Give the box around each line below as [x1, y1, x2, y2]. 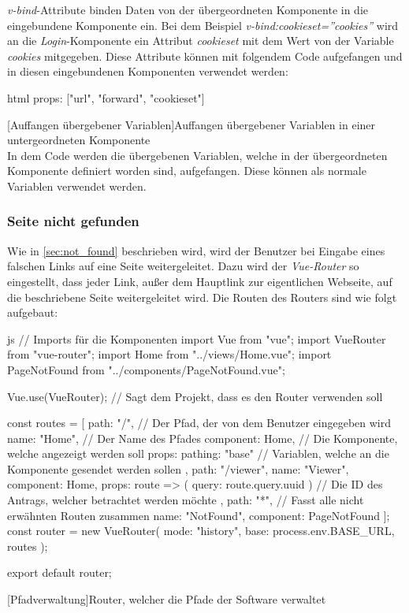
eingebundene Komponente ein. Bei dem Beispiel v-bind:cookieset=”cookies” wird [7, 17, 399, 33]
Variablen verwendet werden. [7, 177, 147, 194]
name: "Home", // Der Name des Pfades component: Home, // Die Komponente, [7, 429, 398, 446]
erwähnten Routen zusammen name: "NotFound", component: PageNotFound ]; [7, 507, 390, 523]
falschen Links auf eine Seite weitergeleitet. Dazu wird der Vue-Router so [7, 258, 359, 274]
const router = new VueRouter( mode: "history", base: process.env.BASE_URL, [7, 522, 395, 539]
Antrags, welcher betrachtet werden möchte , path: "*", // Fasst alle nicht [7, 492, 364, 508]
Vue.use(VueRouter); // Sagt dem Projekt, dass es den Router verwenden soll [7, 388, 383, 404]
